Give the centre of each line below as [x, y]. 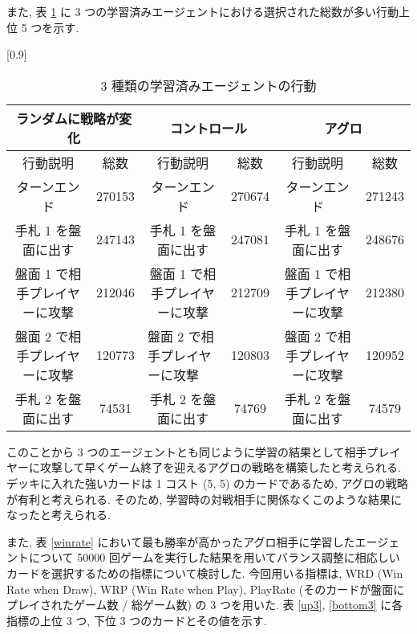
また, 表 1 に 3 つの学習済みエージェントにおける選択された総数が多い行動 [202, 11]
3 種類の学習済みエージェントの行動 [208, 85]
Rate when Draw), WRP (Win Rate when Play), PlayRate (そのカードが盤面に [206, 589]
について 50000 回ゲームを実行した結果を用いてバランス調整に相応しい [214, 557]
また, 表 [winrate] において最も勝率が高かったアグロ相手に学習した [181, 541]
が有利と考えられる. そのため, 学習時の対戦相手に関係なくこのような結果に [204, 499]
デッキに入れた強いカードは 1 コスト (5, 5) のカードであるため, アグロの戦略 [207, 483]
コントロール [208, 128]
